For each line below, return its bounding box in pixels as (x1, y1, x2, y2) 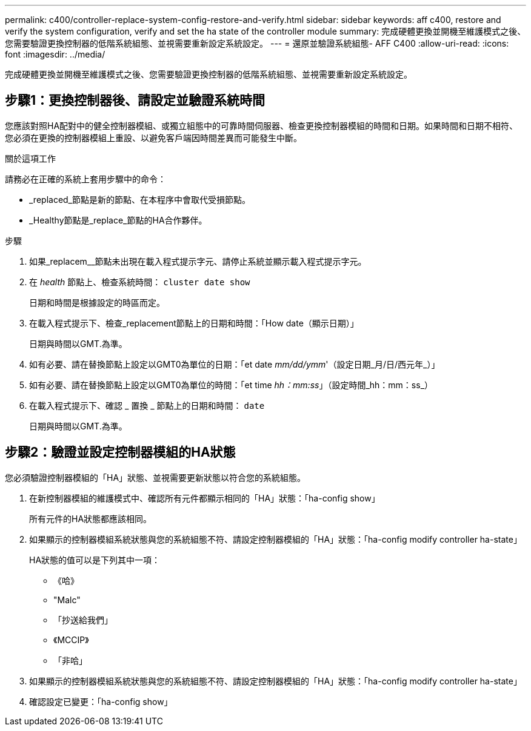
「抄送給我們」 (53, 614, 113, 625)
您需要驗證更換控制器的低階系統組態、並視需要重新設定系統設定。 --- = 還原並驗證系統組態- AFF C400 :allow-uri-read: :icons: (5, 38, 509, 48)
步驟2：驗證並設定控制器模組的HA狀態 (5, 445, 236, 460)
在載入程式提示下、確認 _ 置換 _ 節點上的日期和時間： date (29, 400, 265, 411)
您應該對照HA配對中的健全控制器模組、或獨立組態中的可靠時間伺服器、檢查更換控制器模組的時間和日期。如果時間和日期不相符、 (5, 120, 518, 131)
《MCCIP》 (53, 634, 89, 645)
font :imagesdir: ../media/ (5, 49, 105, 59)
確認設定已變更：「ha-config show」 (29, 696, 173, 707)
